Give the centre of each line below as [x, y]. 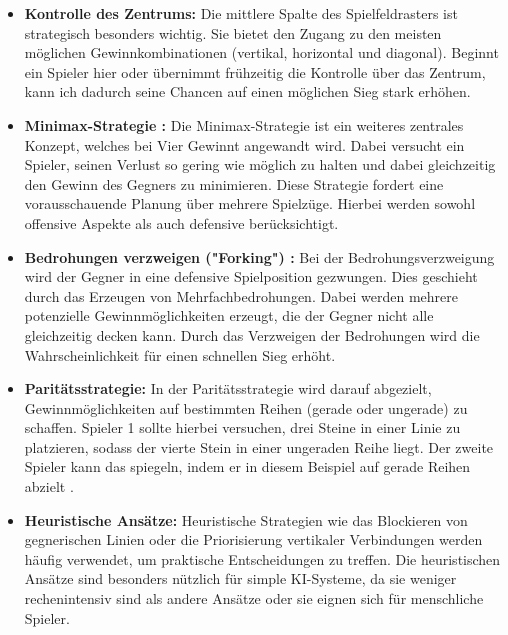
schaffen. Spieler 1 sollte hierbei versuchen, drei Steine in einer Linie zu [242, 427]
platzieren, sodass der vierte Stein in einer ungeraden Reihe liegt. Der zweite [259, 446]
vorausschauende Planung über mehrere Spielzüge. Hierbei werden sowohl [250, 203]
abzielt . [49, 486]
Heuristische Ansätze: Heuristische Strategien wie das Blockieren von [246, 519]
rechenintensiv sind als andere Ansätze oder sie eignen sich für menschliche [254, 598]
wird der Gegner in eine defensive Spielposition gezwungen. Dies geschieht [251, 276]
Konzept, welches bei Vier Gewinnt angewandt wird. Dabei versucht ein [244, 144]
